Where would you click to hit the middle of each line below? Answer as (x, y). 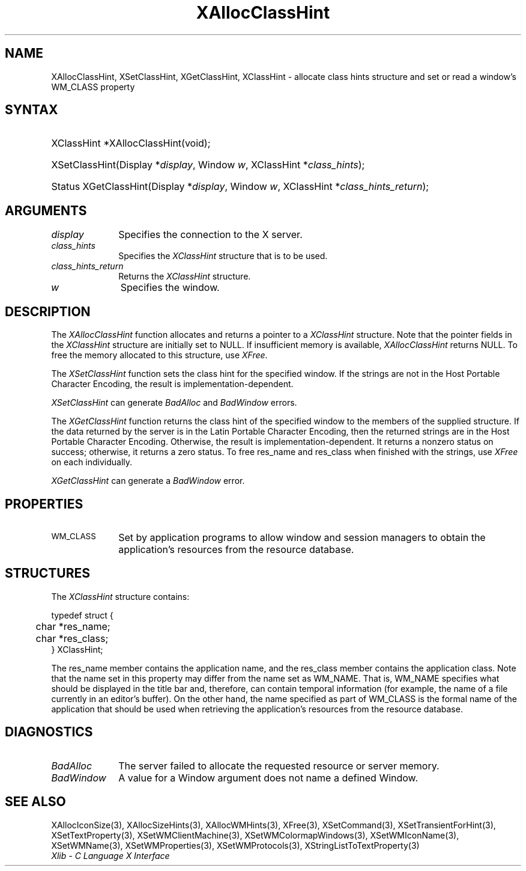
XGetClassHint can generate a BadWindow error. (148, 481)
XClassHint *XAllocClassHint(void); (131, 143)
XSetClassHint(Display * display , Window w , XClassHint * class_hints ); (208, 165)
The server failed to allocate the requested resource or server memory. (279, 766)
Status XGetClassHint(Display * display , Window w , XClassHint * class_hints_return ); (240, 187)
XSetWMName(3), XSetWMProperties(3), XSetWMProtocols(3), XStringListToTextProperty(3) (235, 845)
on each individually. (92, 462)
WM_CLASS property (93, 87)
